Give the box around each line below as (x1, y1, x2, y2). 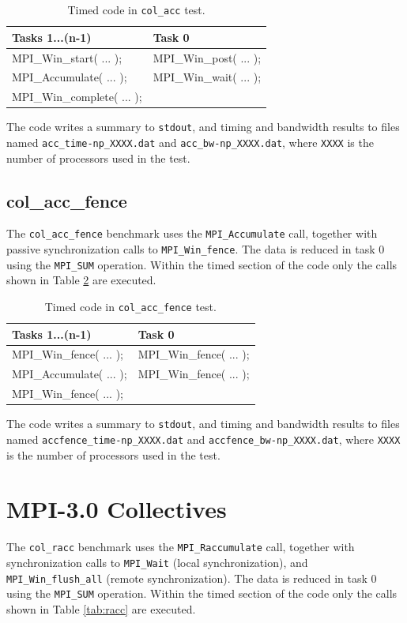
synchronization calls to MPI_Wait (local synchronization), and (6, 554, 308, 570)
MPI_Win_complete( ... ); (12, 88, 142, 105)
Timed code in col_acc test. (67, 2, 205, 17)
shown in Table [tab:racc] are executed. (6, 600, 196, 617)
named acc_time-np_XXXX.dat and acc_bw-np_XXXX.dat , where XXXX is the (6, 133, 374, 150)
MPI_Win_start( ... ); (12, 49, 122, 66)
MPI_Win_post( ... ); (153, 49, 262, 66)
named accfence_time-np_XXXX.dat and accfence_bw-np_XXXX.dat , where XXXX (6, 430, 401, 447)
